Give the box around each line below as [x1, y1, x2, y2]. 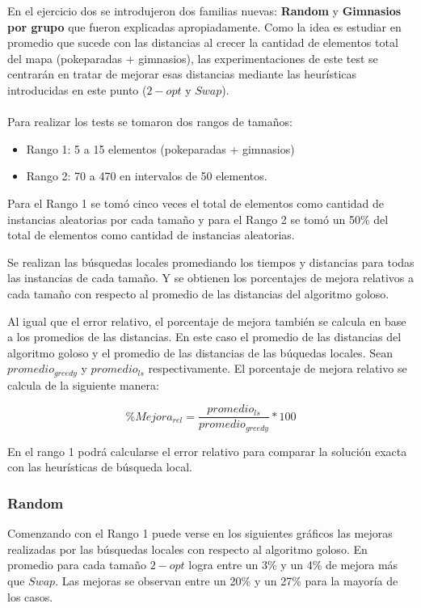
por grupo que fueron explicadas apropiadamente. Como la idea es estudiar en [7, 18, 402, 35]
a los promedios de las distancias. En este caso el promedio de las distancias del [7, 328, 402, 345]
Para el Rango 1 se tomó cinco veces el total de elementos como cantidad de [7, 194, 385, 211]
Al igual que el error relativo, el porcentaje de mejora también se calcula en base [7, 312, 406, 329]
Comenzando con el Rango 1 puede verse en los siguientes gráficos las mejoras [7, 525, 393, 542]
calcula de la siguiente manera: [7, 376, 159, 393]
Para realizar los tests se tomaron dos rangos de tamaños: [7, 113, 293, 130]
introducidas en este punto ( [7, 81, 147, 98]
